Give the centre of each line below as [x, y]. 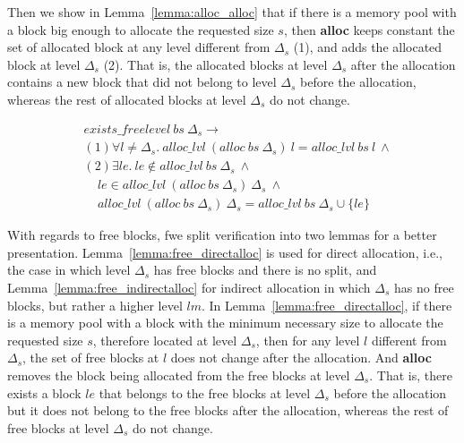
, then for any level [308, 340]
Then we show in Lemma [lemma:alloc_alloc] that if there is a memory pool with [232, 12]
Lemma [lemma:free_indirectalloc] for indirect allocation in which [189, 287]
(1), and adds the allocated [368, 47]
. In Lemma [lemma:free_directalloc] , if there [327, 305]
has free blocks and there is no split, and [265, 270]
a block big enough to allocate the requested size [141, 29]
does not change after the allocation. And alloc [301, 358]
